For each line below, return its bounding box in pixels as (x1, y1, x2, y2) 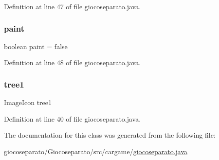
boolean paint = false (4, 41, 68, 51)
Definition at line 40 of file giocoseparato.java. (4, 113, 141, 124)
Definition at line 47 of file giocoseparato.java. (4, 1, 141, 11)
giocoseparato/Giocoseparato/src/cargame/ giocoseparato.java (4, 146, 188, 156)
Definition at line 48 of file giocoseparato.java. (4, 57, 141, 68)
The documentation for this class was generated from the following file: (4, 130, 216, 140)
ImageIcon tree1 (4, 97, 52, 107)
